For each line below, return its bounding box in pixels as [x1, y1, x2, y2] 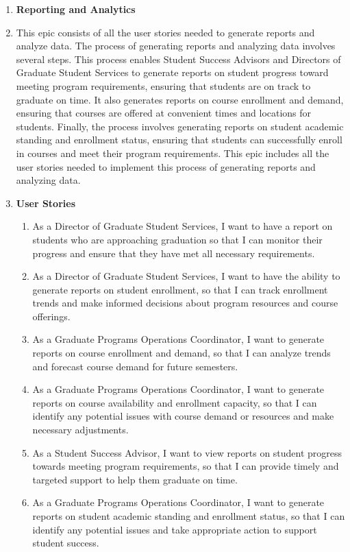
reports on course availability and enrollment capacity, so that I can [32, 395, 317, 409]
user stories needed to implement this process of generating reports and [16, 159, 316, 173]
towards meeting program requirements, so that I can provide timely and [32, 459, 339, 473]
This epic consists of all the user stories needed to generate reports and [16, 25, 315, 39]
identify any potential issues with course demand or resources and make [32, 409, 334, 423]
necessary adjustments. [32, 422, 129, 437]
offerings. [32, 309, 71, 323]
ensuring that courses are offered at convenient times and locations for [16, 106, 312, 120]
